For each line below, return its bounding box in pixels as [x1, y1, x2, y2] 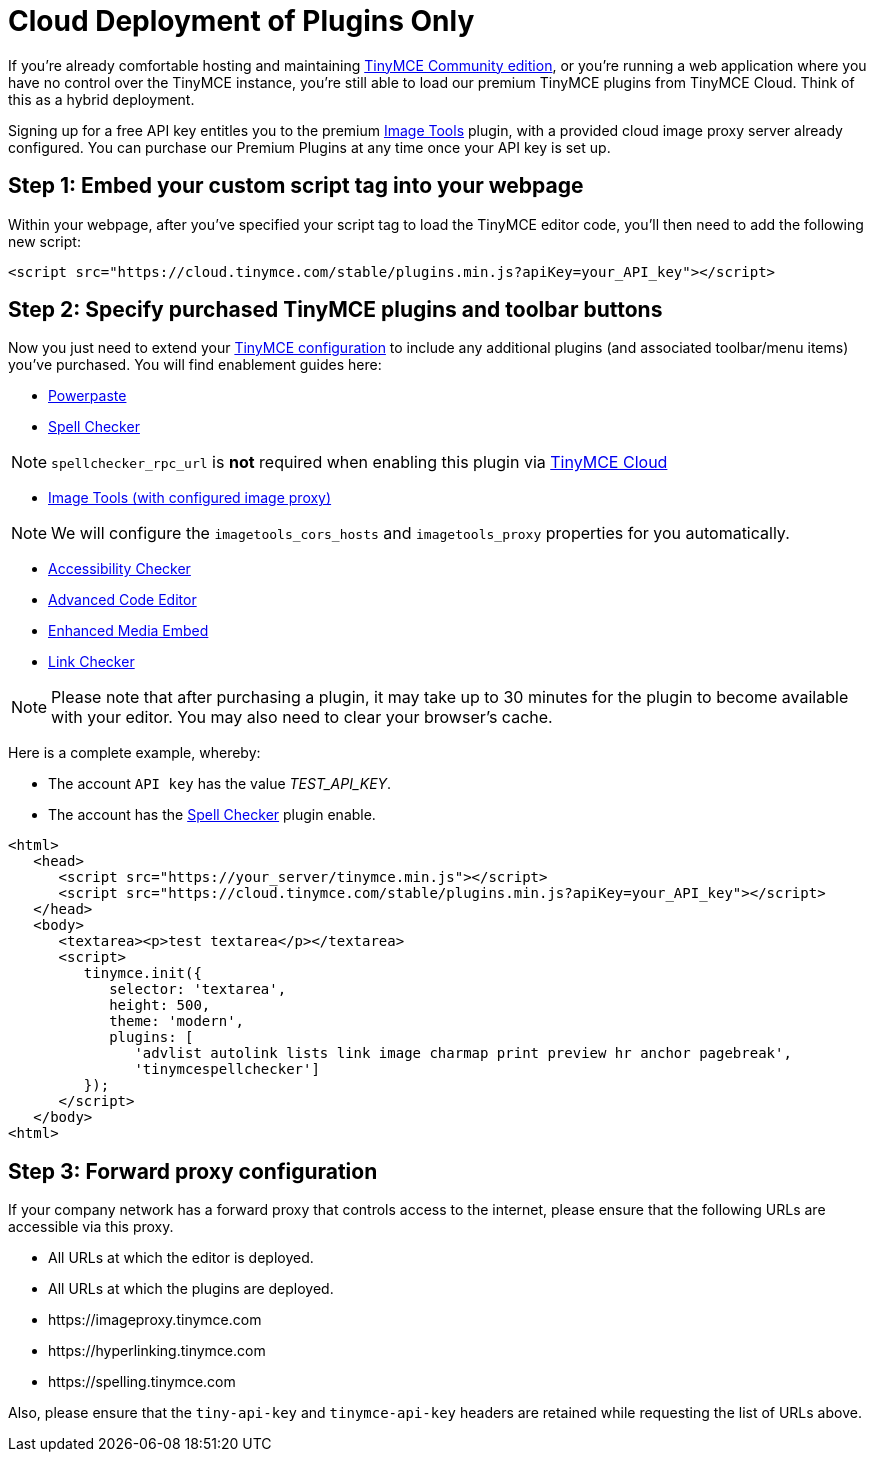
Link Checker [48, 653, 135, 671]
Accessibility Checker [48, 560, 191, 578]
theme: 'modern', [109, 1013, 245, 1030]
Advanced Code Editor [48, 591, 197, 609]
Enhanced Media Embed [48, 622, 209, 640]
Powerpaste [48, 387, 127, 405]
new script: [8, 232, 81, 250]
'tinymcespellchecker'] [134, 1061, 320, 1078]
